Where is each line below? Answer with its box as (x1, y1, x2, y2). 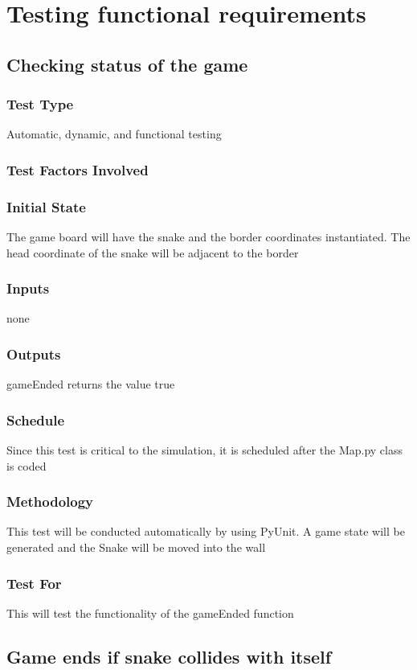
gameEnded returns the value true (6, 376, 175, 393)
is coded (6, 457, 47, 474)
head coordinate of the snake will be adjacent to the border (6, 244, 299, 261)
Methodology (6, 491, 94, 512)
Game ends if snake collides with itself (6, 643, 332, 668)
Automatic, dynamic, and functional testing (6, 125, 222, 142)
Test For (6, 573, 62, 593)
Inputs (6, 278, 50, 298)
